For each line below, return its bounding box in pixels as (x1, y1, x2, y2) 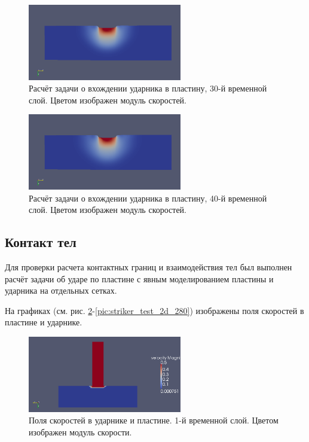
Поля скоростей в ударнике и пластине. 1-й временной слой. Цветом (29, 414, 279, 426)
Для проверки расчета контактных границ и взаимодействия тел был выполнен (5, 261, 292, 273)
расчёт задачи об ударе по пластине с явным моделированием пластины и (5, 272, 274, 285)
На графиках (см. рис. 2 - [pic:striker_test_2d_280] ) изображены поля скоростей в (5, 304, 304, 316)
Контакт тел (5, 233, 77, 251)
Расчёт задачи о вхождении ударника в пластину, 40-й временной (29, 191, 267, 204)
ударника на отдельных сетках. (5, 284, 117, 297)
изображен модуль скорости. (29, 425, 132, 438)
